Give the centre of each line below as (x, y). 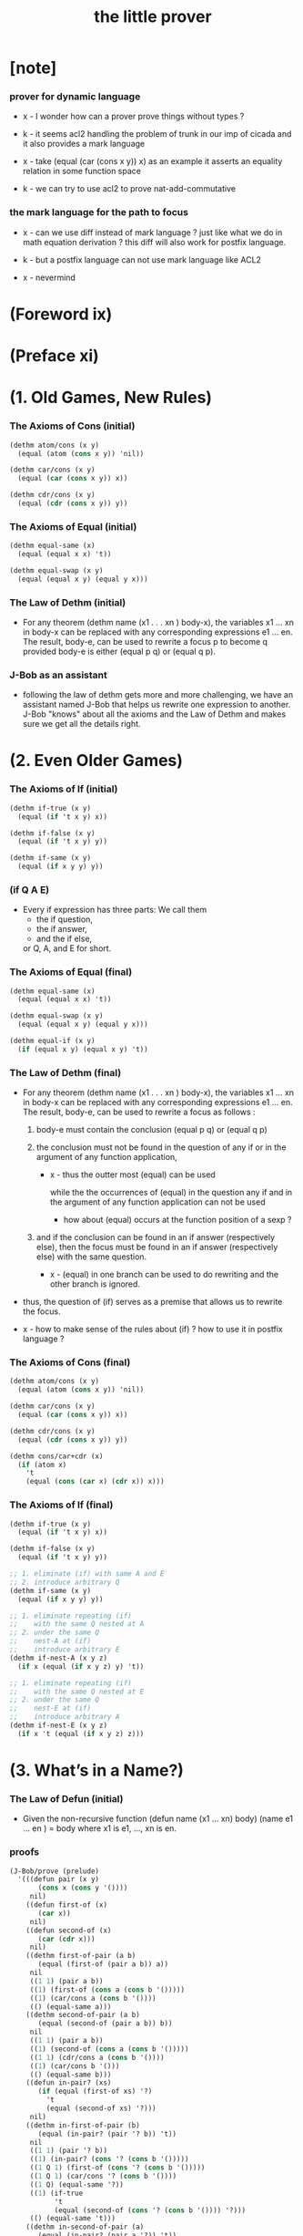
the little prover (153, 17)
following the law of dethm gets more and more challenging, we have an (158, 695)
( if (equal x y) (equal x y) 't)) (83, 1049)
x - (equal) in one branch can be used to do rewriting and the (164, 1275)
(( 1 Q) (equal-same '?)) (77, 2184)
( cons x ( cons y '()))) (83, 1888)
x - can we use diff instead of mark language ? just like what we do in (152, 232)
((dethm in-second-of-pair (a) (85, 2227)
